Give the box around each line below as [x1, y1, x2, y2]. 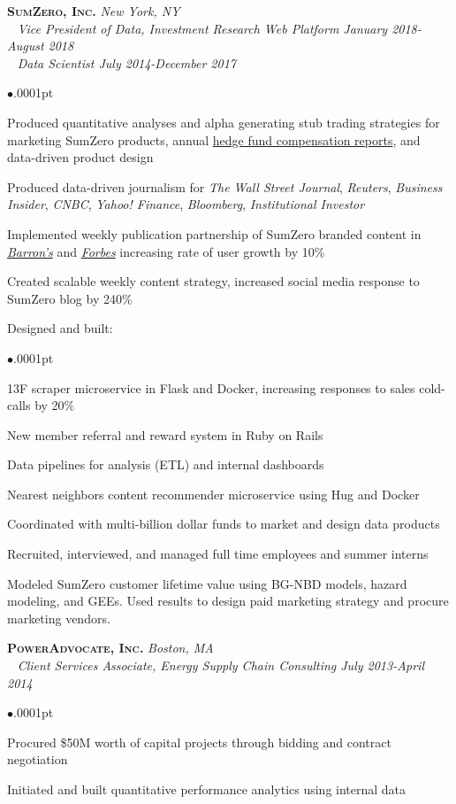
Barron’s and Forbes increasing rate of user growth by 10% [7, 242, 325, 260]
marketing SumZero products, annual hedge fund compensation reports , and [7, 130, 421, 149]
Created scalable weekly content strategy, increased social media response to [7, 272, 420, 290]
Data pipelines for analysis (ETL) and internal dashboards [7, 455, 324, 474]
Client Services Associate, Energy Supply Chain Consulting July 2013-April [17, 656, 424, 675]
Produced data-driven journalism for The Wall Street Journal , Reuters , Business [7, 177, 443, 196]
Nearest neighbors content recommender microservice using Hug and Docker [7, 484, 420, 503]
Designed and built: [7, 319, 113, 337]
